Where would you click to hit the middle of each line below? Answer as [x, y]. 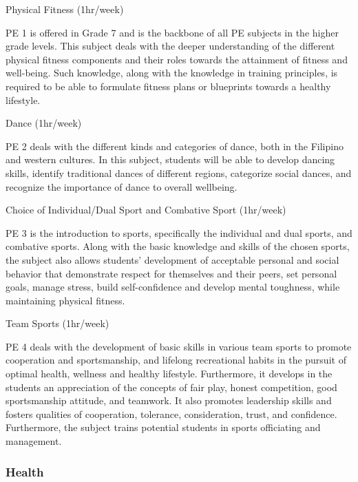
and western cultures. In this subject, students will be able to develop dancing [170, 159]
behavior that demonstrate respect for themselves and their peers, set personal [171, 273]
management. [34, 441]
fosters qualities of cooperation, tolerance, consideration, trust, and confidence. [171, 413]
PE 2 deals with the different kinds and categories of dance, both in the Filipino [175, 146]
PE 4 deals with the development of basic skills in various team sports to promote [179, 346]
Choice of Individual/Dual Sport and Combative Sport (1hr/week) [146, 210]
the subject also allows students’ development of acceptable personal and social [172, 259]
